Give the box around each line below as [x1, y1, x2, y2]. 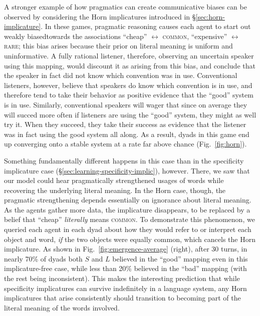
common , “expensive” [162, 30, 227, 41]
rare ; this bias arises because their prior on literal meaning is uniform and [4, 40, 233, 51]
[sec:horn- [195, 11, 225, 21]
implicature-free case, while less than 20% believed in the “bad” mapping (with [4, 263, 247, 273]
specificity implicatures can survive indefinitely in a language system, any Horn [4, 282, 247, 293]
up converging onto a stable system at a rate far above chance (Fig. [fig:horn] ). [4, 138, 247, 149]
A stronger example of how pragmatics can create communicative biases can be [4, 1, 247, 11]
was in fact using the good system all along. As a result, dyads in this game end [4, 128, 249, 139]
